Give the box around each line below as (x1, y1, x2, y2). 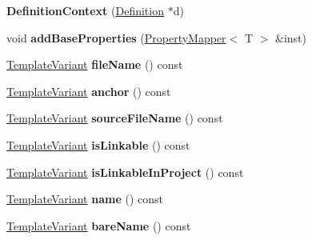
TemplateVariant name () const (6, 190, 163, 207)
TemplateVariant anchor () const (6, 82, 171, 99)
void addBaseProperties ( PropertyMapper (6, 29, 226, 46)
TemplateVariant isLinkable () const (6, 136, 190, 153)
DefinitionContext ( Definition (6, 2, 164, 18)
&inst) (275, 29, 306, 46)
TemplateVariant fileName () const (6, 56, 183, 73)
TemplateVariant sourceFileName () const (6, 110, 223, 126)
